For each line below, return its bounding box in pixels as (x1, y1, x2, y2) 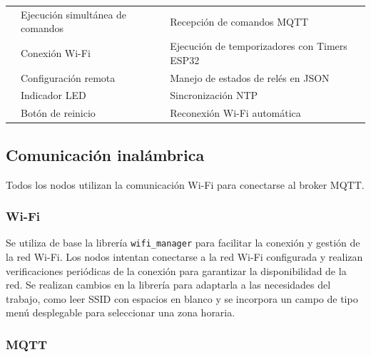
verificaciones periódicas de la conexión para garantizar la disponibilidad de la (6, 263, 347, 278)
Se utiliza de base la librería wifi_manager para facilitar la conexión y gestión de (6, 235, 360, 250)
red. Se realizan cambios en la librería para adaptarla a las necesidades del (6, 277, 331, 292)
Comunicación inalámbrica (6, 143, 205, 165)
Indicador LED (21, 88, 86, 103)
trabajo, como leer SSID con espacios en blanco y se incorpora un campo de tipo (6, 291, 358, 306)
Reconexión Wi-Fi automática (170, 105, 301, 120)
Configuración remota (21, 70, 116, 85)
